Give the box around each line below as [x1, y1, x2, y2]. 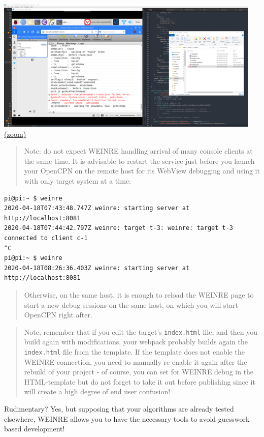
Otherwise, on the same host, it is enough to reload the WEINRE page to [24, 289, 254, 300]
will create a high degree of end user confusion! [24, 386, 171, 397]
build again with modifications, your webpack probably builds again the [24, 336, 248, 347]
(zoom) [4, 128, 26, 139]
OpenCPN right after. [24, 309, 92, 320]
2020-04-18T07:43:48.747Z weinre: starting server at [4, 205, 190, 212]
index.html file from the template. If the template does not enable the [24, 346, 245, 357]
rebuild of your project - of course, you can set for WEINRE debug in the [24, 366, 254, 377]
